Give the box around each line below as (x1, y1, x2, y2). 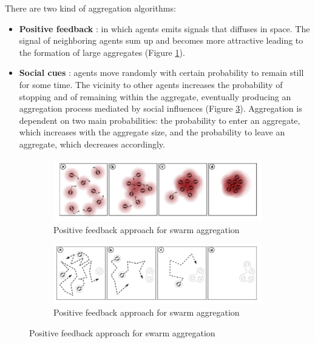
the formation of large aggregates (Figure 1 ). (19, 46, 185, 58)
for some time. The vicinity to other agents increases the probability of (19, 78, 283, 90)
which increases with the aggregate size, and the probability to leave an (19, 126, 285, 138)
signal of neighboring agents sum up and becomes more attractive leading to (19, 34, 303, 47)
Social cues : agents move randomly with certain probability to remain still (19, 66, 304, 79)
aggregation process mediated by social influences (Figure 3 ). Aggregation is (19, 102, 302, 115)
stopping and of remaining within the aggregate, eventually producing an (19, 90, 291, 103)
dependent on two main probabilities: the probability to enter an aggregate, (19, 114, 300, 126)
